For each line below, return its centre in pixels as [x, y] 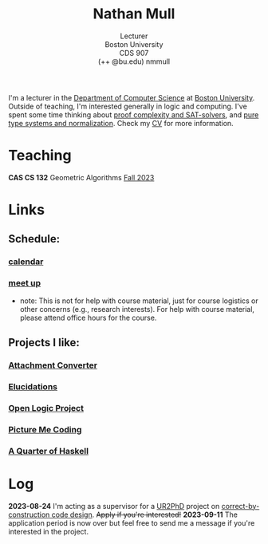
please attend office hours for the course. [88, 317]
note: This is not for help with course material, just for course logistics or [139, 301]
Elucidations [33, 386]
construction [29, 514]
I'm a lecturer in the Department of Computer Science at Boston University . [132, 97]
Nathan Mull [134, 14]
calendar [26, 262]
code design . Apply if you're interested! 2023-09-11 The [144, 514]
